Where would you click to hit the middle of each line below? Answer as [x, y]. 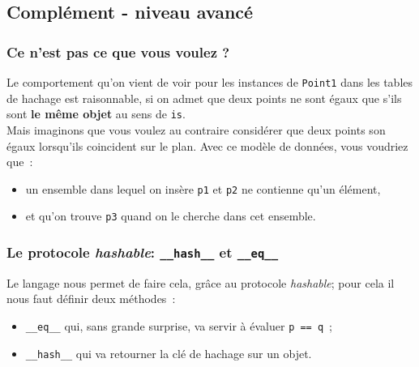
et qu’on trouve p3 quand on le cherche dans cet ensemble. [171, 216]
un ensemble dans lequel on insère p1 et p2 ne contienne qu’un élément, [203, 188]
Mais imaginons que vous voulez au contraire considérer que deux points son [196, 129]
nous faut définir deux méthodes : [91, 299]
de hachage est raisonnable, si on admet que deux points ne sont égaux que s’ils [204, 98]
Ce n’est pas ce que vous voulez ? [118, 51]
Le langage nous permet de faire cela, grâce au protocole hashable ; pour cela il [201, 282]
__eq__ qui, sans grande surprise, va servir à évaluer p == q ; [179, 325]
